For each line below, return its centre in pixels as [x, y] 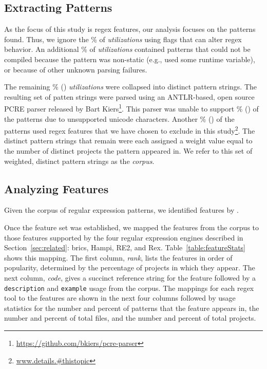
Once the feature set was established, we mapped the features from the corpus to [132, 227]
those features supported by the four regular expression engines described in [124, 237]
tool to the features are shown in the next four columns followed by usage [120, 298]
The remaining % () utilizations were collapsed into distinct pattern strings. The [131, 87]
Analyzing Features [56, 188]
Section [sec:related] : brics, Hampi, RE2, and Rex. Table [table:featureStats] [125, 247]
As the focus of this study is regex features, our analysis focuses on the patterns [130, 29]
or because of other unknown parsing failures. [76, 69]
